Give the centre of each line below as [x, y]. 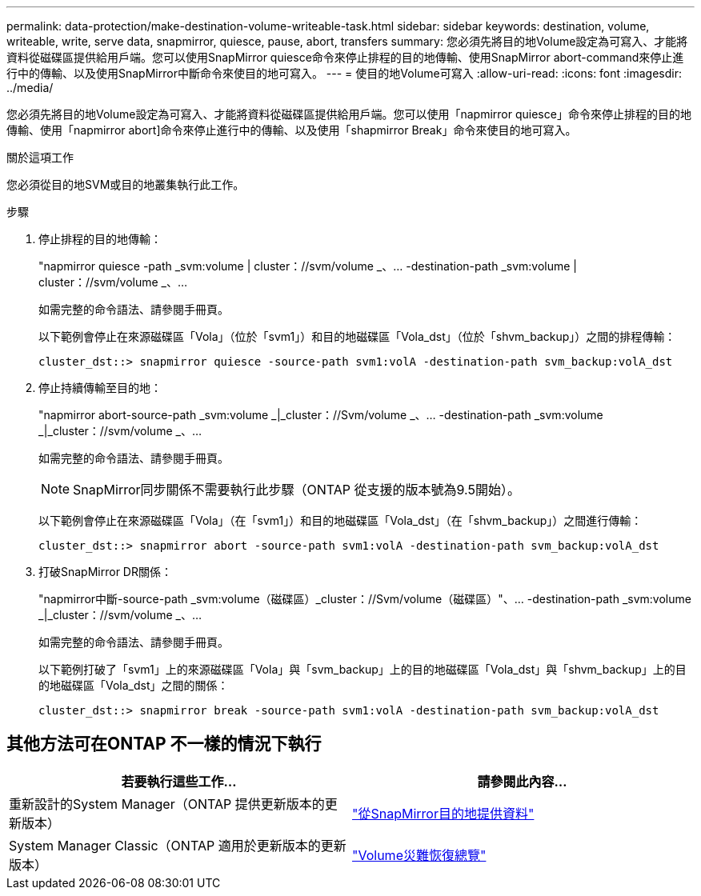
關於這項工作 [40, 157]
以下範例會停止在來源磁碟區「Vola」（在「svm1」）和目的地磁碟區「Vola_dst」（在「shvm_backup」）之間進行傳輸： [340, 520]
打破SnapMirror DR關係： [105, 572]
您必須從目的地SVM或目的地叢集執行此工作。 [126, 184]
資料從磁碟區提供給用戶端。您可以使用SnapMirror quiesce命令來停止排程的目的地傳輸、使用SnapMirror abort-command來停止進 [345, 57]
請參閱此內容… [522, 781]
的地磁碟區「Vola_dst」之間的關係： [134, 685]
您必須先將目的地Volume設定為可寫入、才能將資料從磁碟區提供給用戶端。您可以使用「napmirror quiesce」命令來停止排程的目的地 [349, 114]
